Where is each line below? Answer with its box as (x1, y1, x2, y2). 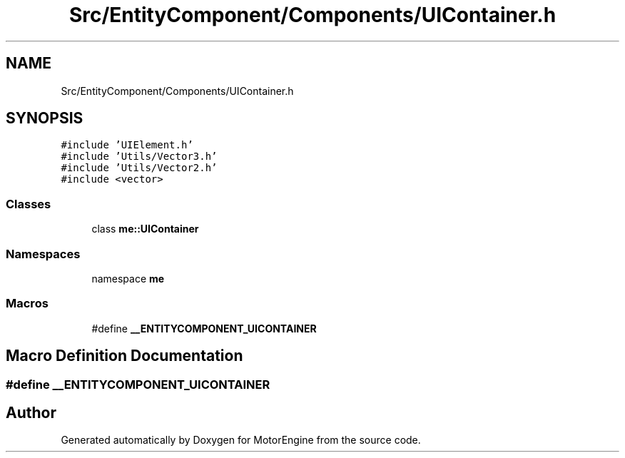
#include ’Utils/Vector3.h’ (61, 151, 218, 163)
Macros (6, 296, 49, 311)
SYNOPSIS (6, 109, 83, 128)
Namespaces (6, 246, 81, 261)
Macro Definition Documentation (6, 347, 243, 365)
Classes (6, 196, 51, 211)
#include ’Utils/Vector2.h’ (61, 162, 218, 174)
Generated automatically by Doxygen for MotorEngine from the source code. (61, 434, 421, 447)
